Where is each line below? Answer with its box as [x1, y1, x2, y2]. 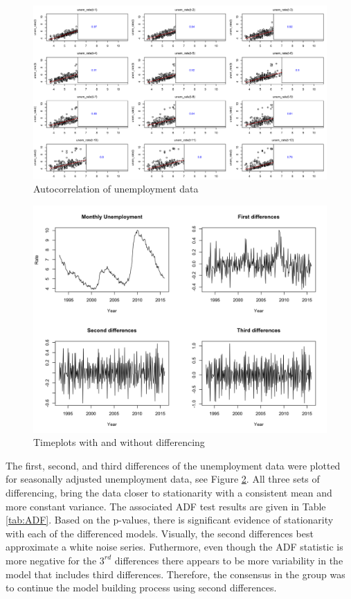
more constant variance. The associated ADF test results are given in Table [6, 499, 326, 513]
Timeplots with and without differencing [33, 435, 205, 449]
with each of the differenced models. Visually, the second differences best [6, 526, 314, 540]
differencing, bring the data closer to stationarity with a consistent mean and [6, 485, 332, 499]
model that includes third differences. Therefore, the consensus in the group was [6, 566, 345, 581]
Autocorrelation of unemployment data [33, 181, 199, 196]
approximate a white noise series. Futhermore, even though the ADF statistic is [6, 539, 343, 554]
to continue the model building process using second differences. [6, 580, 277, 595]
